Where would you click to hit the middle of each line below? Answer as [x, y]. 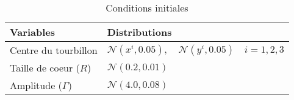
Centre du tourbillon [54, 50]
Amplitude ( [36, 85]
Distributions [139, 32]
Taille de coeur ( [45, 68]
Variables [32, 32]
